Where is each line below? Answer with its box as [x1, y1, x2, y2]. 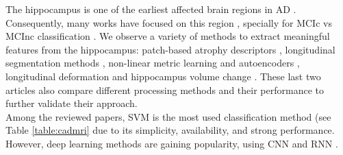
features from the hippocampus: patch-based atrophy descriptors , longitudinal [5, 42, 335, 56]
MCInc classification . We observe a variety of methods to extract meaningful [5, 29, 330, 43]
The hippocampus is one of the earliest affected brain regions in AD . [5, 2, 296, 16]
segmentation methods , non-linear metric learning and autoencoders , [5, 56, 300, 70]
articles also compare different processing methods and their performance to [5, 82, 324, 97]
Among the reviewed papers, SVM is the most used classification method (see [5, 109, 331, 123]
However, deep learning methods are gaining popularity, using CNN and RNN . [5, 136, 338, 150]
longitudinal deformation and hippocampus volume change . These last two [5, 69, 321, 83]
